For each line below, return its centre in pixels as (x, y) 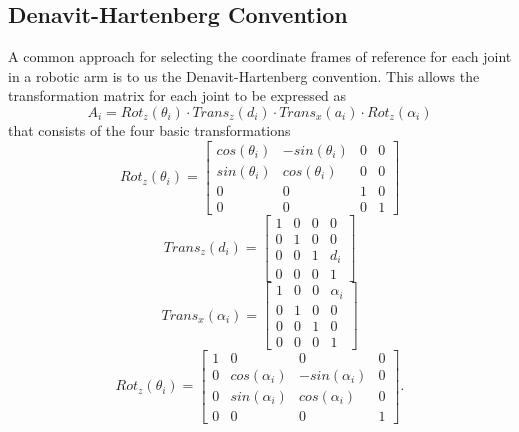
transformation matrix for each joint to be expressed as (177, 95)
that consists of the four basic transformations (149, 129)
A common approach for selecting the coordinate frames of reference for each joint (260, 56)
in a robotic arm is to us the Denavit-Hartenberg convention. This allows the (244, 75)
